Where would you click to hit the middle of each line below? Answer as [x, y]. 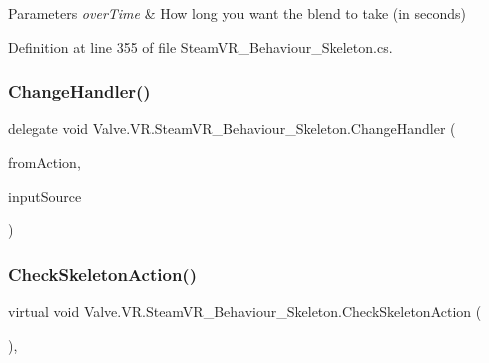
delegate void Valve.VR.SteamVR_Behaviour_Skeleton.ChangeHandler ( [232, 128]
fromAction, [44, 162]
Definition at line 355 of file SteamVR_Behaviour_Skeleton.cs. [200, 46]
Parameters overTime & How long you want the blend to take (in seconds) [237, 13]
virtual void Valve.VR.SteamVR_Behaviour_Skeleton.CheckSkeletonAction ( [245, 311]
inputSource [45, 195]
